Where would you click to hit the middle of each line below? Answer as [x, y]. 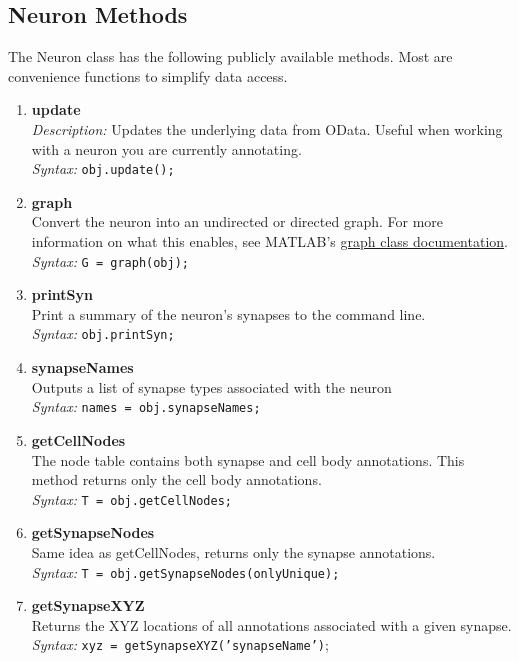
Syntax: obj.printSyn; [103, 333]
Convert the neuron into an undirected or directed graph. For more [237, 221]
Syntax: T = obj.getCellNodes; [131, 498]
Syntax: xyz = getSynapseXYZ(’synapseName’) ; [180, 644]
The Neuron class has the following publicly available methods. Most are [230, 56]
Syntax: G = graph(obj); [110, 260]
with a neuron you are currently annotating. [166, 148]
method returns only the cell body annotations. [176, 479]
